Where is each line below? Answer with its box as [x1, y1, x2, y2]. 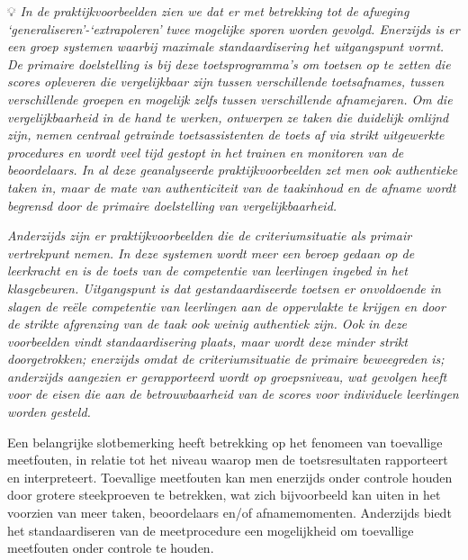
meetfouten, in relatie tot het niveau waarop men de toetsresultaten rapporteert [7, 450, 448, 469]
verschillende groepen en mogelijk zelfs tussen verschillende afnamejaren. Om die [7, 89, 453, 108]
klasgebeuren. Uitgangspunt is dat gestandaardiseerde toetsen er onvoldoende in [7, 278, 441, 297]
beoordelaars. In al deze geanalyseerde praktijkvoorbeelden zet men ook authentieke [7, 160, 458, 179]
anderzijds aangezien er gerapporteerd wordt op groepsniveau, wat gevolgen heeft [7, 366, 447, 385]
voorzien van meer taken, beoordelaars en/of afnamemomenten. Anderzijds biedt [7, 503, 452, 522]
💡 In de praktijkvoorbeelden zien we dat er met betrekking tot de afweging [7, 2, 409, 20]
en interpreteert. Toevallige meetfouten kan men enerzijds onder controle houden [7, 467, 453, 486]
